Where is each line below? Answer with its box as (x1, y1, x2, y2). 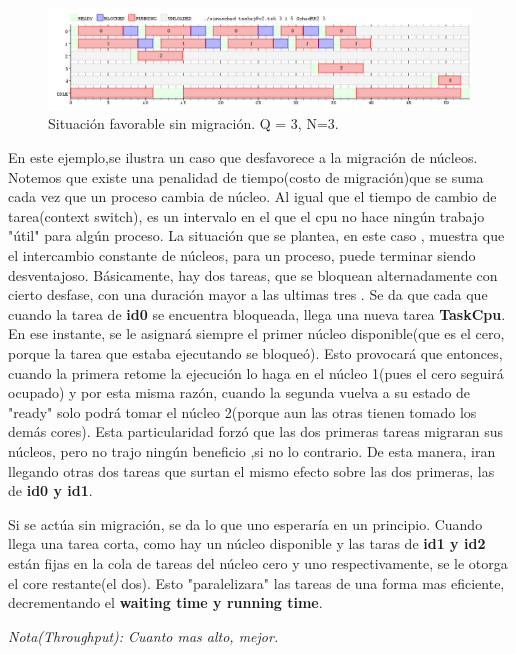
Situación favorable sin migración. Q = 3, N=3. (48, 113, 339, 134)
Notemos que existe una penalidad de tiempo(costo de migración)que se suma (8, 166, 484, 187)
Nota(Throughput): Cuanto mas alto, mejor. (8, 625, 279, 646)
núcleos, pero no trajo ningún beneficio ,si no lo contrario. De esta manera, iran (8, 440, 496, 461)
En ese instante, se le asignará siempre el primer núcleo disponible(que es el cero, (8, 323, 505, 344)
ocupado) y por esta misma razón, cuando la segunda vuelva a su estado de (8, 382, 471, 403)
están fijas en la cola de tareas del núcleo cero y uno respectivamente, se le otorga (8, 552, 508, 573)
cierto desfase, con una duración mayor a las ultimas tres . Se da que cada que (8, 284, 488, 305)
